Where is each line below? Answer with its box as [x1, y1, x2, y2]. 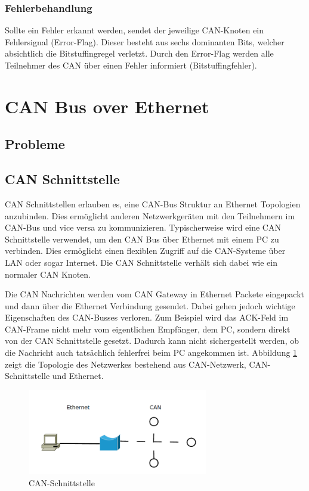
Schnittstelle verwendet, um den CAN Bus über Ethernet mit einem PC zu [5, 232, 279, 245]
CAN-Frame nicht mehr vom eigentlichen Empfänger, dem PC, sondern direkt [5, 322, 291, 335]
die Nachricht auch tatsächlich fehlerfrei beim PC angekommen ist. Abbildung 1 [5, 346, 298, 359]
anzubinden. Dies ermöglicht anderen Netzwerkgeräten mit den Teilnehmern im [5, 209, 295, 222]
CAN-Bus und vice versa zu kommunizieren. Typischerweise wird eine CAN [5, 221, 281, 234]
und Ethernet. [52, 369, 104, 382]
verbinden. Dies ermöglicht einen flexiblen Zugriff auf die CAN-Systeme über [5, 244, 286, 257]
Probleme [5, 135, 65, 153]
